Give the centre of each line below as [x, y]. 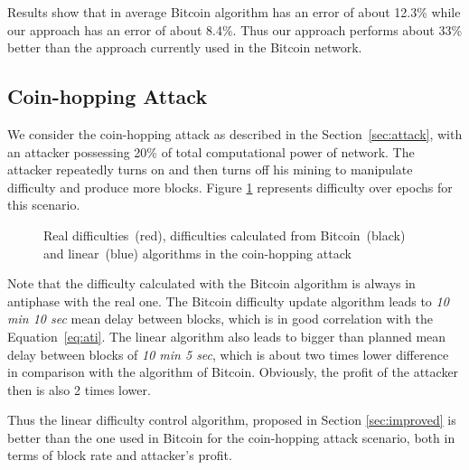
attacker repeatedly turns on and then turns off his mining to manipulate [210, 169]
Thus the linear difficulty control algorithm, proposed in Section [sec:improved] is [232, 420]
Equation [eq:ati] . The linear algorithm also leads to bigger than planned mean [227, 336]
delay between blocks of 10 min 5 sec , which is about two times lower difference [228, 354]
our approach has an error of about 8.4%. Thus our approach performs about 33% [235, 29]
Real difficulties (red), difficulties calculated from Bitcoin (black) [225, 235]
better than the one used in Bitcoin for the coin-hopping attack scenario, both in [231, 437]
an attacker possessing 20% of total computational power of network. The [211, 151]
